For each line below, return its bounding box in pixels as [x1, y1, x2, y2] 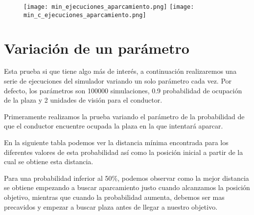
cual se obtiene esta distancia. [4, 156, 93, 167]
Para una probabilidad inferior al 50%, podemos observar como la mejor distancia [4, 172, 249, 183]
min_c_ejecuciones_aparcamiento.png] [23, 11, 146, 19]
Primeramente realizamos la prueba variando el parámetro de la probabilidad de [4, 111, 245, 121]
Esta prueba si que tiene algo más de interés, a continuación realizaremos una [4, 66, 237, 76]
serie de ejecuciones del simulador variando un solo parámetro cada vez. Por [4, 76, 232, 86]
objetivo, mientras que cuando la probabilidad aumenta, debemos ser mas [4, 192, 225, 202]
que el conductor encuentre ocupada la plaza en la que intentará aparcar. [4, 121, 223, 131]
